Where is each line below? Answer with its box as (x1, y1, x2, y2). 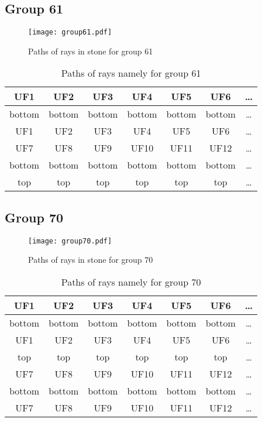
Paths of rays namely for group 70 (61, 275, 201, 289)
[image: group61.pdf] (28, 28, 112, 37)
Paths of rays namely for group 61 (61, 66, 201, 80)
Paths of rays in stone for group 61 (28, 44, 153, 57)
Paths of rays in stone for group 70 (28, 253, 153, 266)
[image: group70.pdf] (28, 236, 112, 245)
